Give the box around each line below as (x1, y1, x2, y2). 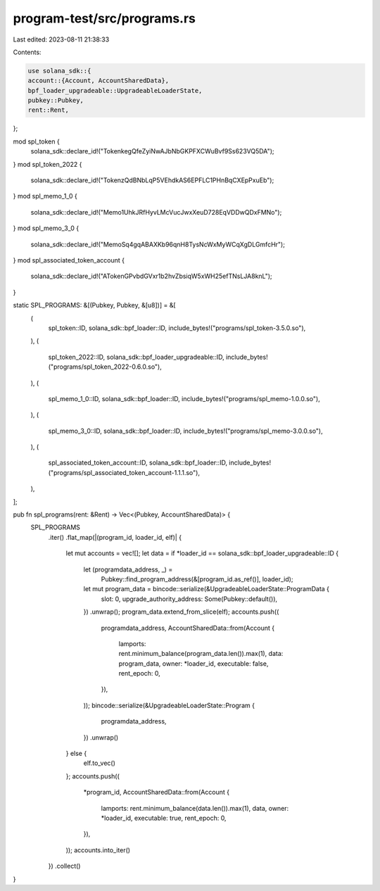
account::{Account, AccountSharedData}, (27, 77, 169, 84)
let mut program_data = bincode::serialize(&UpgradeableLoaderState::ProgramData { (83, 585, 330, 593)
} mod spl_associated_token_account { (13, 255, 125, 264)
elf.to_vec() (83, 759, 116, 767)
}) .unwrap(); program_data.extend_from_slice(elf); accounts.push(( (83, 607, 279, 616)
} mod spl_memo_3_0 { (13, 224, 80, 232)
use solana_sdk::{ (27, 67, 91, 75)
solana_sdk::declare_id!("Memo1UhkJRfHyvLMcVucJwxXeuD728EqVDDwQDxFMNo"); (30, 208, 282, 216)
